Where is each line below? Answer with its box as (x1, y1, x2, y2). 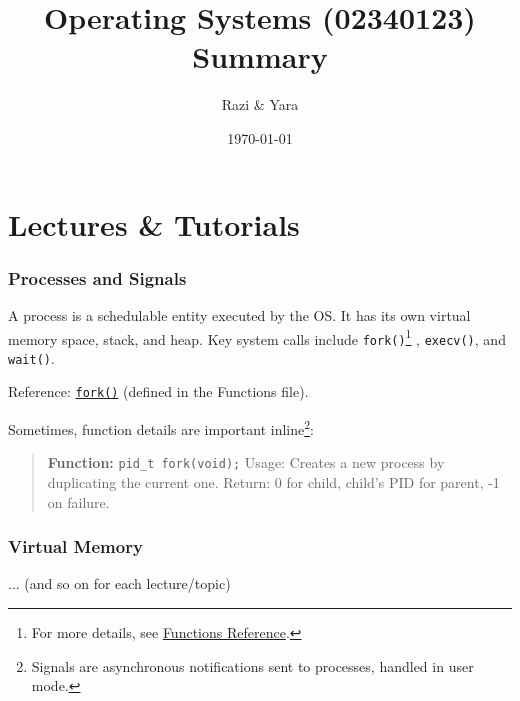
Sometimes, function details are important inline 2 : (8, 416, 314, 439)
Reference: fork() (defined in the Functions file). (8, 381, 309, 402)
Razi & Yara (221, 94, 299, 115)
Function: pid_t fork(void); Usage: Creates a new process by (47, 452, 445, 473)
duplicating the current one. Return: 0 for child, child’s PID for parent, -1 (47, 472, 500, 493)
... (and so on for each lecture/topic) (8, 573, 231, 594)
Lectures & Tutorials (8, 203, 300, 244)
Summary (192, 36, 328, 77)
